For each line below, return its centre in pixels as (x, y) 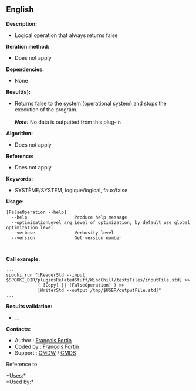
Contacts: (18, 329)
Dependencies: (25, 69)
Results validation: (29, 306)
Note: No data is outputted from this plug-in (68, 122)
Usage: (15, 201)
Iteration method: (28, 46)
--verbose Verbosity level (63, 233)
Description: (21, 23)
